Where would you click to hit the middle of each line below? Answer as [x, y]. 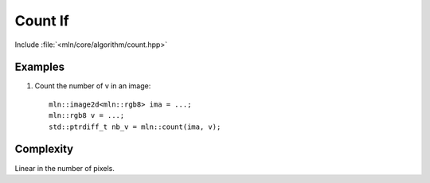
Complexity [44, 149]
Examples [40, 67]
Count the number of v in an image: [93, 86]
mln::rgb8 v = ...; [87, 116]
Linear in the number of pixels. [65, 168]
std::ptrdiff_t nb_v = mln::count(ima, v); [135, 127]
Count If [42, 21]
